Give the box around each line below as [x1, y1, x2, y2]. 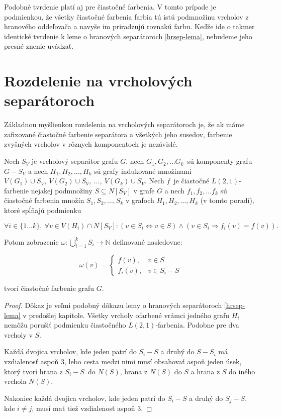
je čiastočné [173, 175, 210, 186]
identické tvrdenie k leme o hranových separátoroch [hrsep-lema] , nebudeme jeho [4, 31, 252, 41]
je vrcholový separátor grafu [31, 156, 118, 166]
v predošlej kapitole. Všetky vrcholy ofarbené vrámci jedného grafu [23, 309, 229, 320]
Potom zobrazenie [4, 236, 59, 247]
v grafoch [125, 195, 154, 205]
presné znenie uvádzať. [4, 41, 74, 51]
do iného [229, 366, 255, 376]
